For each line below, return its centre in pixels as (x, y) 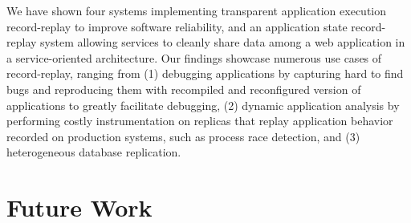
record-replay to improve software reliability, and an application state (177, 26)
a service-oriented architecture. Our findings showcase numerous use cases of (194, 57)
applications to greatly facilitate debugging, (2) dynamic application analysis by (203, 105)
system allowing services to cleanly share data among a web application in (223, 42)
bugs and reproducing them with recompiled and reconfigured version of (184, 89)
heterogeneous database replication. (94, 152)
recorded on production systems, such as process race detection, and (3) (183, 136)
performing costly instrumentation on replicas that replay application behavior (200, 121)
